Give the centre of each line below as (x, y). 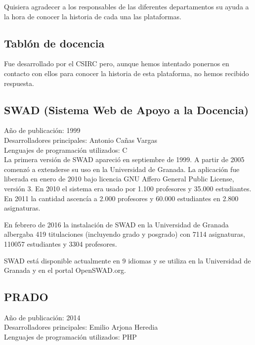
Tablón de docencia (54, 43)
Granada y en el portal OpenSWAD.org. (65, 270)
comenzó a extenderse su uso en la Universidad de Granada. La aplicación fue (122, 169)
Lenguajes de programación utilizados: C (66, 150)
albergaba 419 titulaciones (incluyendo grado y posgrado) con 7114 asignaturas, (125, 234)
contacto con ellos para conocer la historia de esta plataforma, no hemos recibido (127, 73)
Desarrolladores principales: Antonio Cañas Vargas (81, 140)
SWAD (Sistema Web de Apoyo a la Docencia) (127, 109)
